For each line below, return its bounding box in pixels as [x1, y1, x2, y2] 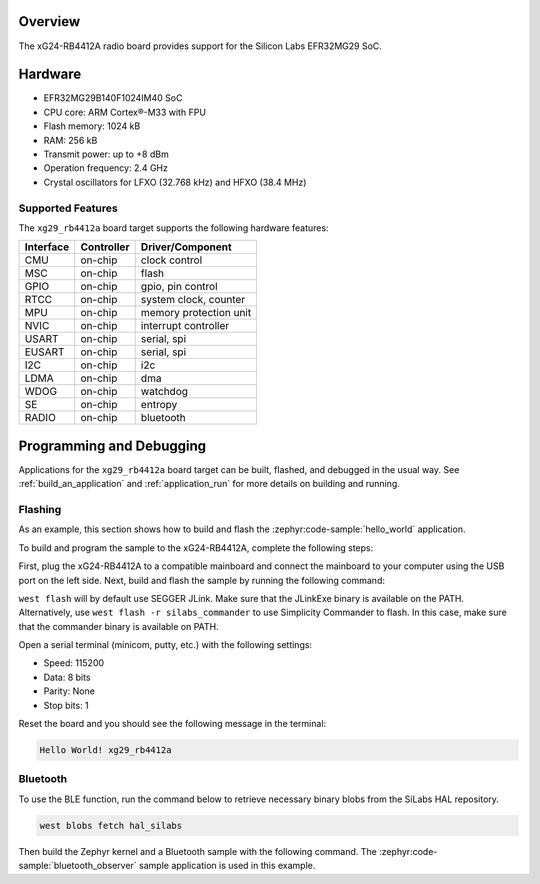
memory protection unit [140, 306, 252, 320]
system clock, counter [140, 293, 246, 307]
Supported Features [18, 201, 119, 215]
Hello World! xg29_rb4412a [39, 745, 172, 756]
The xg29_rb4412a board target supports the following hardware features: [18, 221, 329, 234]
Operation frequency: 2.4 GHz [43, 162, 169, 174]
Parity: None [43, 685, 95, 697]
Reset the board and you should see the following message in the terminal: [18, 718, 327, 730]
